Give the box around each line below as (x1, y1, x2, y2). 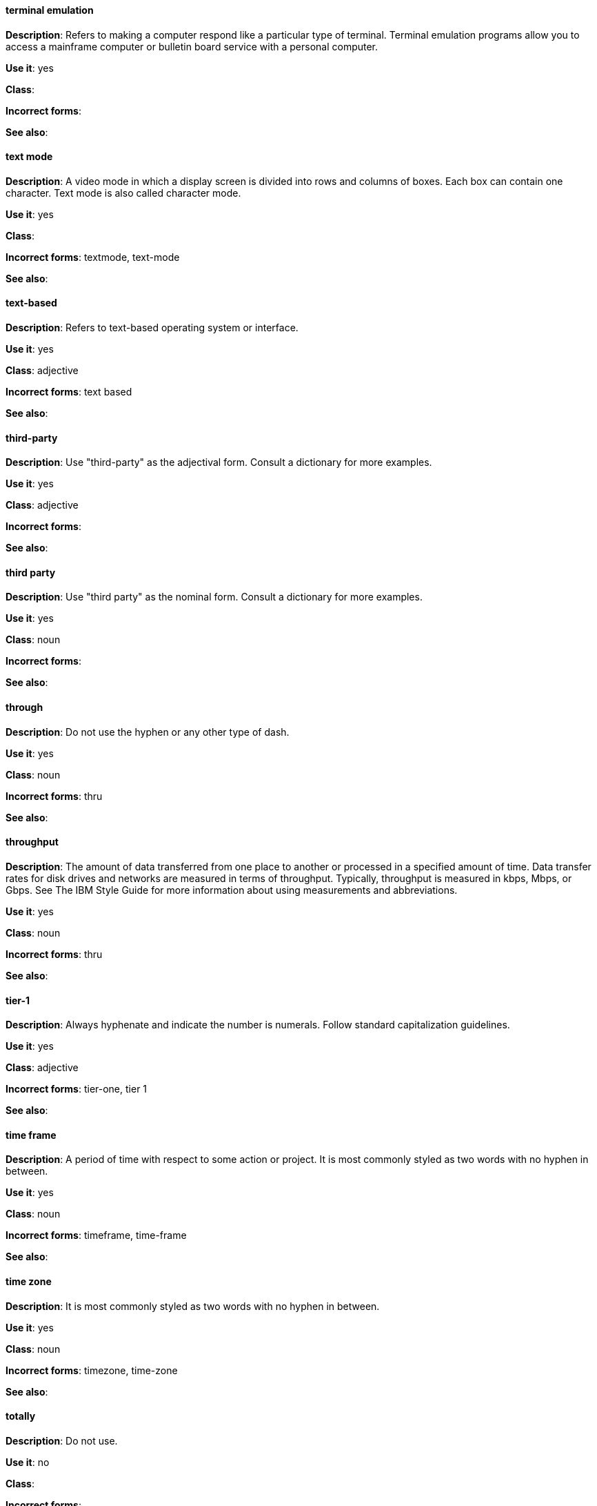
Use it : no (6, 1456, 50, 1468)
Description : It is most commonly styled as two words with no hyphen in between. (6, 1300, 380, 1312)
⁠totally (6, 1410, 36, 1422)
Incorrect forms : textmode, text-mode (6, 251, 180, 263)
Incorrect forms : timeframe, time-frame (6, 1229, 187, 1242)
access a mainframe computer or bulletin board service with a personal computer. (6, 40, 378, 52)
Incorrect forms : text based (6, 386, 132, 398)
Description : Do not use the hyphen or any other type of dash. (6, 725, 290, 738)
